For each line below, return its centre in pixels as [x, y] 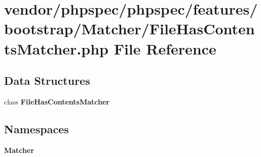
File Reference [165, 48]
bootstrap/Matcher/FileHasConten [129, 29]
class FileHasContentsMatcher [57, 101]
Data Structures [47, 81]
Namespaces [36, 128]
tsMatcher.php [56, 48]
